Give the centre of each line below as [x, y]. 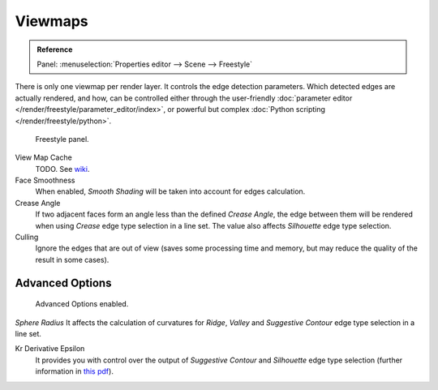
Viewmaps [52, 21]
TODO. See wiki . [62, 169]
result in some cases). [72, 259]
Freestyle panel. [62, 139]
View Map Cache [43, 157]
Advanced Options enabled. [82, 304]
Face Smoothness [45, 180]
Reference [55, 49]
